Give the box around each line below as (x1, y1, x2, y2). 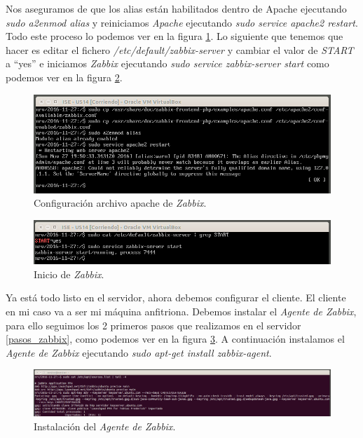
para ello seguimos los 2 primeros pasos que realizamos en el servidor (6, 317, 301, 332)
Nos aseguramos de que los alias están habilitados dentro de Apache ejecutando (6, 1, 347, 15)
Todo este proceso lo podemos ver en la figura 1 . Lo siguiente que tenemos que (6, 29, 343, 43)
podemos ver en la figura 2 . (6, 69, 123, 84)
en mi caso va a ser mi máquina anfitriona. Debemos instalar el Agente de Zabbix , (6, 303, 357, 318)
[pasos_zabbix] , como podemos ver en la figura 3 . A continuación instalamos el (6, 331, 345, 346)
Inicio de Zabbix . (34, 266, 104, 281)
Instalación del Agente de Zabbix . (34, 418, 176, 433)
